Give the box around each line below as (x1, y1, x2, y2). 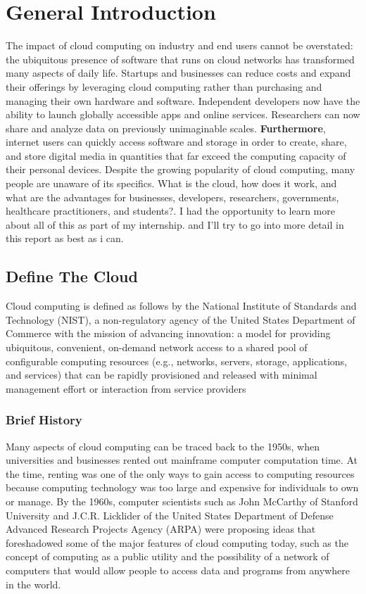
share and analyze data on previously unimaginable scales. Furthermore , (6, 120, 326, 135)
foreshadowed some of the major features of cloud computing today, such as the (6, 535, 348, 550)
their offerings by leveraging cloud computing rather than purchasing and (6, 79, 322, 94)
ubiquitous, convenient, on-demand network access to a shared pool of (6, 340, 308, 355)
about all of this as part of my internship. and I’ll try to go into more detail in (6, 217, 344, 232)
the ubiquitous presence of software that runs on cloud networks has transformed (6, 51, 355, 66)
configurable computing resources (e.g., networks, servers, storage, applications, (6, 353, 347, 368)
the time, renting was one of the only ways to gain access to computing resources (6, 466, 355, 481)
